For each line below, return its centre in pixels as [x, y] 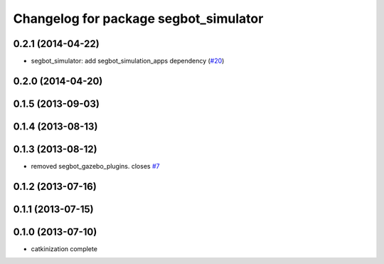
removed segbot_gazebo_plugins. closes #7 [95, 167]
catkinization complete [64, 248]
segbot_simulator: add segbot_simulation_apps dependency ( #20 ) [128, 61]
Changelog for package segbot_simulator [138, 19]
